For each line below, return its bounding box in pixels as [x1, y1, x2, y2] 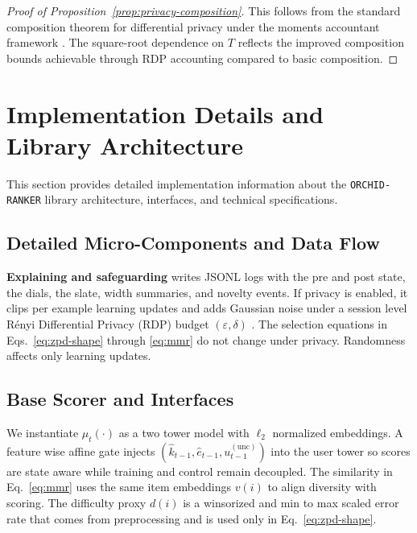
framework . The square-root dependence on [6, 34, 225, 51]
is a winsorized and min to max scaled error [183, 494, 399, 510]
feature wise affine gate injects [6, 442, 155, 459]
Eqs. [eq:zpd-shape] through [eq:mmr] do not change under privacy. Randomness [6, 331, 406, 348]
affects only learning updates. [6, 347, 151, 364]
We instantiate [6, 424, 79, 440]
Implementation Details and [6, 97, 324, 130]
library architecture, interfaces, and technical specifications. [44, 191, 338, 208]
